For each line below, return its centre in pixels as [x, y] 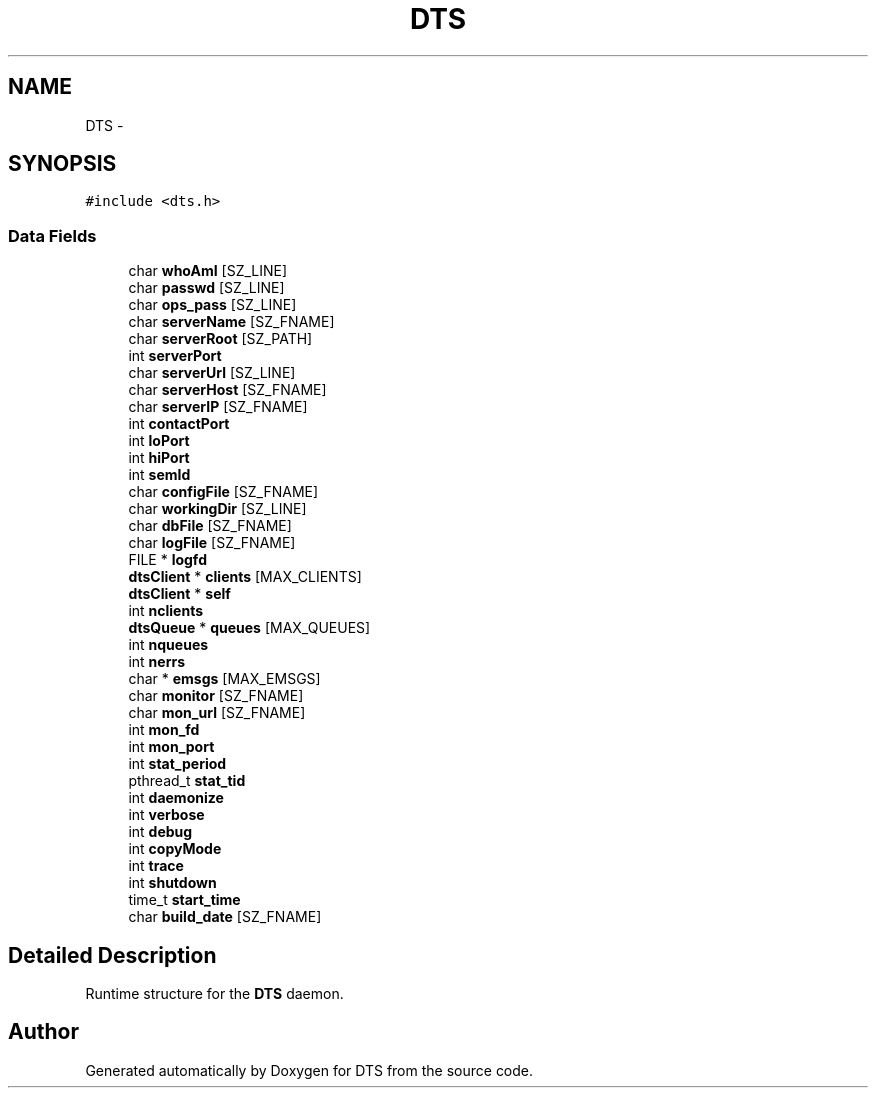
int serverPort [175, 356]
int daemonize [176, 798]
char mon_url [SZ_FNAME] [217, 713]
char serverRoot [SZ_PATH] [220, 339]
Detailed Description [112, 955]
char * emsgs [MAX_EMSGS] [224, 679]
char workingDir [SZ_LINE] [217, 509]
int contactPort [179, 424]
